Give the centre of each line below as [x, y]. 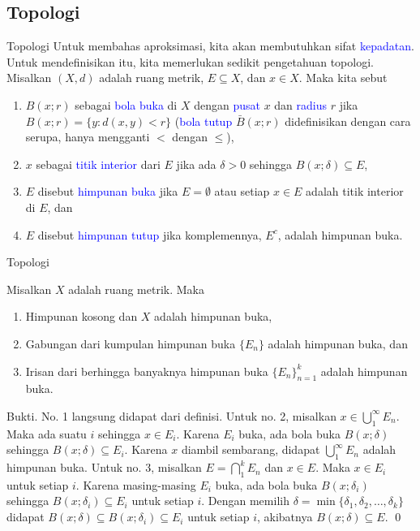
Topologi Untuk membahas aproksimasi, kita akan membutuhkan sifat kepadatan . [210, 46]
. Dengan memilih [245, 501]
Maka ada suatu [47, 433]
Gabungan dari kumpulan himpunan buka [131, 343]
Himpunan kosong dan [81, 316]
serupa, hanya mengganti [88, 137]
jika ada [196, 164]
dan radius [301, 104]
